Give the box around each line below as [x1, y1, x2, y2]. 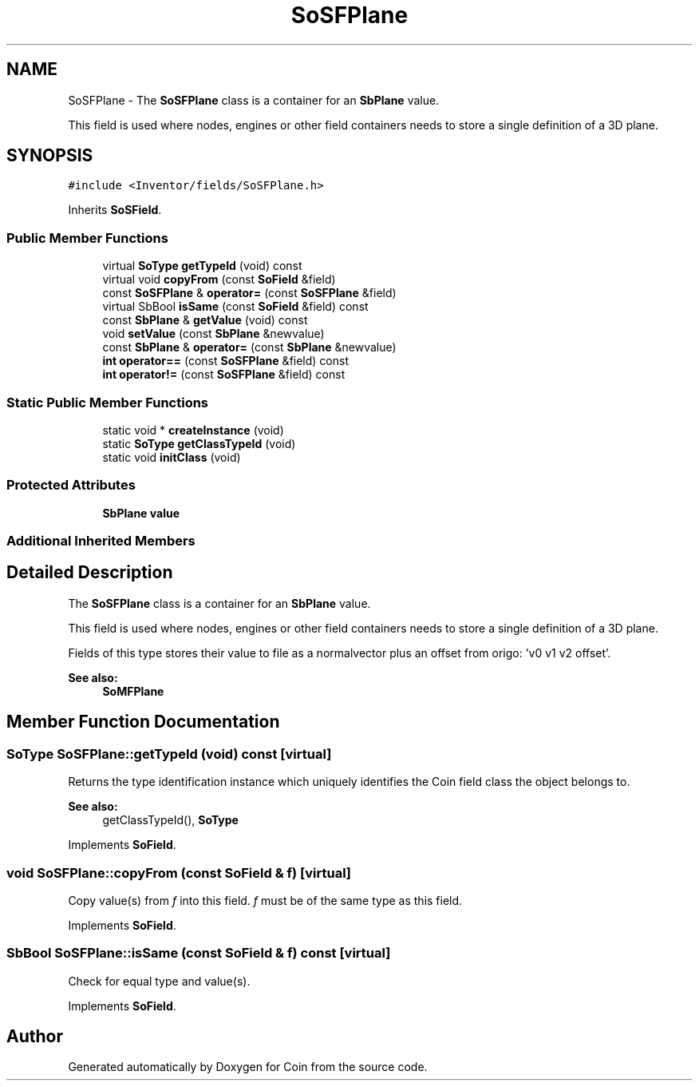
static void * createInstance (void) [102, 423, 284, 437]
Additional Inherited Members [6, 533, 195, 549]
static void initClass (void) [102, 450, 241, 464]
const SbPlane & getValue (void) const [102, 313, 308, 327]
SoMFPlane [102, 684, 164, 698]
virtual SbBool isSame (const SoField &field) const [102, 300, 369, 314]
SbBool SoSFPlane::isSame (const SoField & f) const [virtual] [6, 945, 391, 962]
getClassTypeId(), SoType [102, 813, 239, 827]
